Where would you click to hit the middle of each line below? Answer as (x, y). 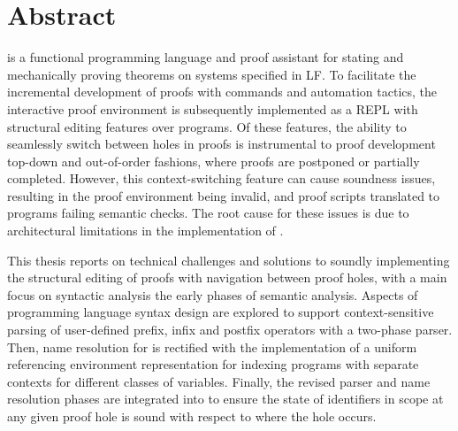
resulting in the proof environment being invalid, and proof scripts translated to (224, 195)
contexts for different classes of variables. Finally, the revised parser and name (219, 381)
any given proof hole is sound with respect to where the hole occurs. (192, 416)
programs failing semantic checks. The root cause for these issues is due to (208, 213)
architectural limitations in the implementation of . (145, 231)
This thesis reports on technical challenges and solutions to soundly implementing (229, 260)
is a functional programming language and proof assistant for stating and (206, 57)
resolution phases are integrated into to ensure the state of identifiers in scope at (225, 399)
